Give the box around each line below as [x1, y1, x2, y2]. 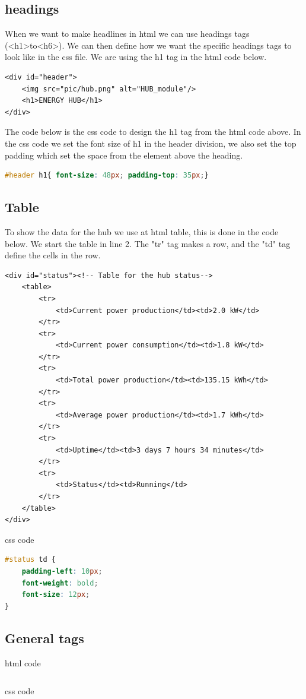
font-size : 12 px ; [21, 590, 90, 599]
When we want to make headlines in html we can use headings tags [5, 27, 250, 40]
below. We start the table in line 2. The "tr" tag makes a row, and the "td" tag [5, 237, 291, 249]
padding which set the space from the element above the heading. [5, 148, 243, 161]
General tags [5, 628, 84, 647]
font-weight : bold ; [21, 578, 98, 587]
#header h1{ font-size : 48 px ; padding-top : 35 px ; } [5, 171, 209, 180]
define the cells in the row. [5, 249, 101, 261]
